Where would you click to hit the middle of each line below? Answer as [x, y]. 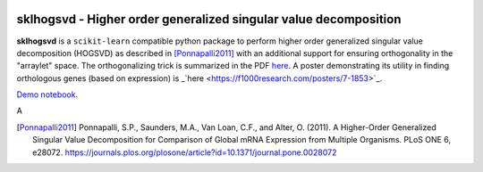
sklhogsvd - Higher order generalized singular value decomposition [209, 19]
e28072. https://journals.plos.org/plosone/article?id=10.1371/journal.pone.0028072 [185, 152]
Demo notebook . [47, 94]
